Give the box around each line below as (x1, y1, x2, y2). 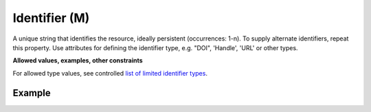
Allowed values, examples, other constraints (12, 56, 144, 65)
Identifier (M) (12, 10, 90, 25)
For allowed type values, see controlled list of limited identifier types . (12, 69, 207, 77)
